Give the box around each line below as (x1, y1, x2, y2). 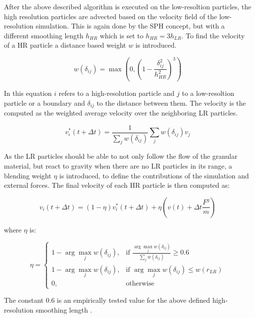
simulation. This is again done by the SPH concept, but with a (35, 21, 225, 31)
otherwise (126, 280, 154, 287)
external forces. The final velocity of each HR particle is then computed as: (4, 180, 230, 190)
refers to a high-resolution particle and (58, 88, 175, 98)
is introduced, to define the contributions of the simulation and (59, 170, 249, 180)
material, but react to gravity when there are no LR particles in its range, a (4, 160, 232, 171)
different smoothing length (4, 30, 84, 40)
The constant (4, 295, 44, 305)
